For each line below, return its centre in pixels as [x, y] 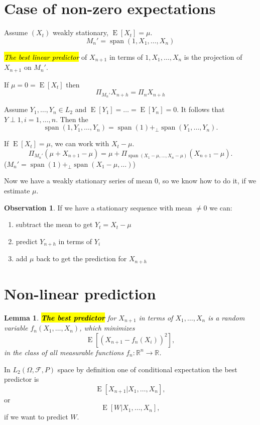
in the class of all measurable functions [64, 352]
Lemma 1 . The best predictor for [60, 317]
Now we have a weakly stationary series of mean [78, 181]
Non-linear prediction [80, 293]
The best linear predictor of [46, 57]
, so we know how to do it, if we [207, 181]
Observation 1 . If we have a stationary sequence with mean [98, 207]
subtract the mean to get [54, 224]
